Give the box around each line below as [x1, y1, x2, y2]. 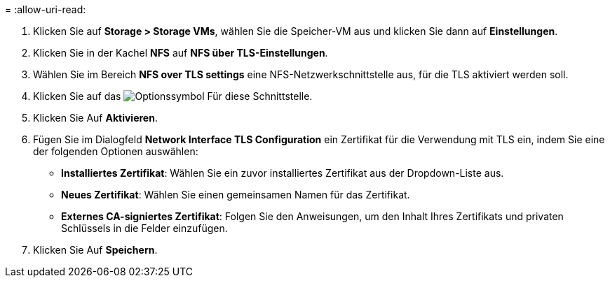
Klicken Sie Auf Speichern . [33, 244, 158, 256]
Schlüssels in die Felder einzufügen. [61, 222, 228, 234]
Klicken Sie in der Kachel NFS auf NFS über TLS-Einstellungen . [33, 47, 328, 59]
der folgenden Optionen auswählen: [33, 145, 198, 157]
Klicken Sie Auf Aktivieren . [33, 112, 158, 124]
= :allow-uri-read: [5, 3, 86, 15]
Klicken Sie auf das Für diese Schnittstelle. [33, 90, 313, 102]
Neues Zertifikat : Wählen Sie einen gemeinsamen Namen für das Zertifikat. [61, 189, 410, 201]
